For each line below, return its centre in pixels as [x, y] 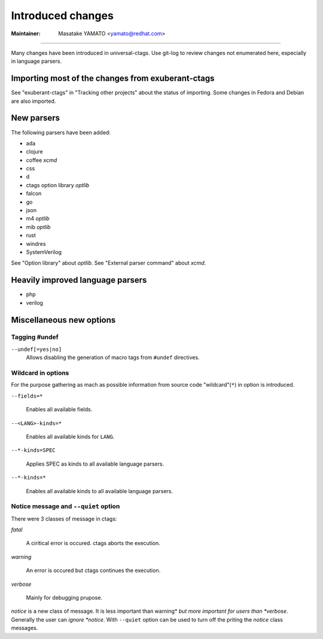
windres [36, 244]
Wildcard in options [40, 373]
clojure [34, 152]
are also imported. [33, 101]
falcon [34, 194]
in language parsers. [36, 61]
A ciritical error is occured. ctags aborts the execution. [93, 543]
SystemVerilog [44, 252]
